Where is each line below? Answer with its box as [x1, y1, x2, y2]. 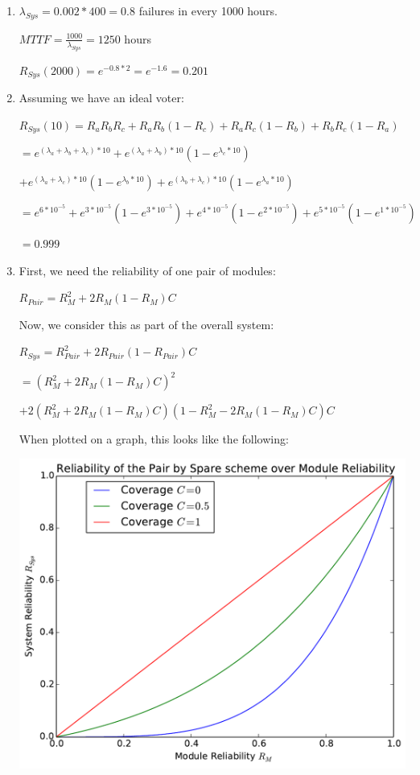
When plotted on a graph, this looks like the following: [19, 431, 289, 447]
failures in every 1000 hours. [138, 2, 278, 19]
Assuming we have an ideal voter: [19, 89, 184, 106]
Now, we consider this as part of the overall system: [19, 315, 274, 332]
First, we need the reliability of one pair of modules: [19, 262, 276, 278]
